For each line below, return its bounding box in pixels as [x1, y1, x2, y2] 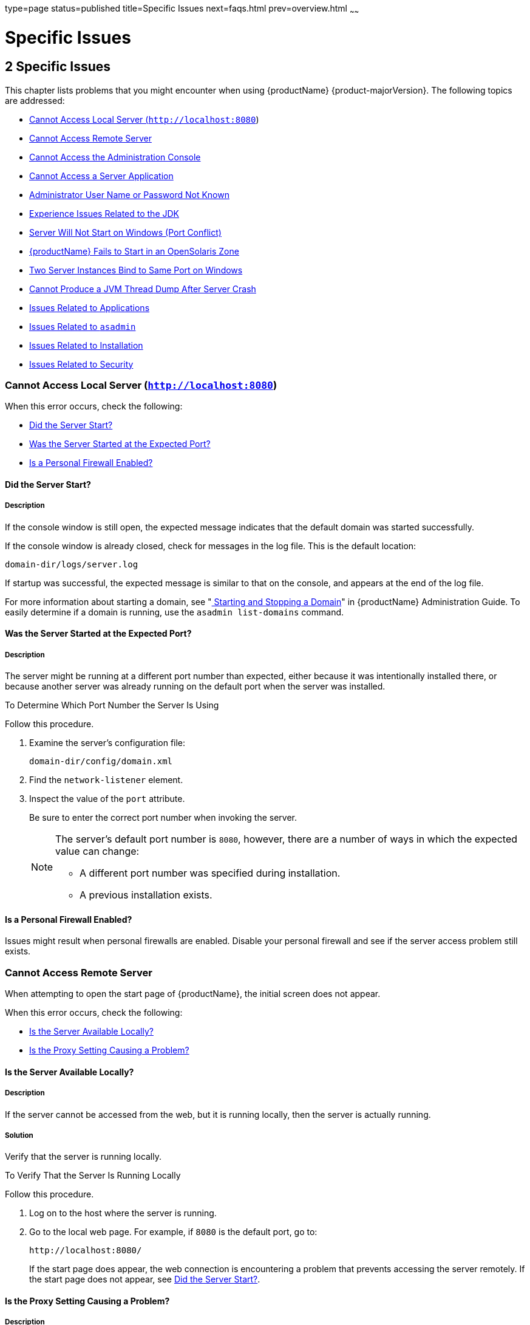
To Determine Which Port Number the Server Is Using [5, 700, 219, 711]
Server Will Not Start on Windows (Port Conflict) [29, 227, 222, 238]
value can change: [55, 845, 140, 858]
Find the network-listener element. [29, 775, 183, 786]
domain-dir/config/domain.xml [29, 756, 173, 767]
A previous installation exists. [80, 889, 212, 902]
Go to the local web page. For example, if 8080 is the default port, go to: [29, 1227, 318, 1238]
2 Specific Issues [5, 59, 111, 75]
